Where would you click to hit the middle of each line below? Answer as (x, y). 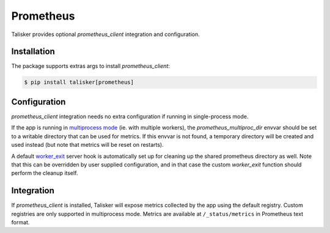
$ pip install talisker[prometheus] (79, 82)
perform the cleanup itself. (45, 173)
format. (20, 222)
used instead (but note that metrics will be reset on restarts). (88, 145)
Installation (33, 52)
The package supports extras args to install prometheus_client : (91, 66)
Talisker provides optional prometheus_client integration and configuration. (105, 34)
